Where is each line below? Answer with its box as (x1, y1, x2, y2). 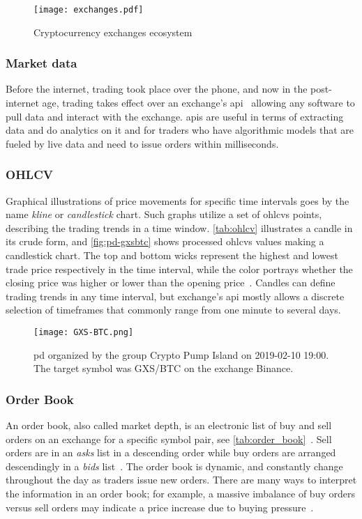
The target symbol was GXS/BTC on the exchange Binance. (33, 361, 294, 375)
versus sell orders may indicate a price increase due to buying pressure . (6, 499, 314, 514)
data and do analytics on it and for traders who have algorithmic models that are (6, 123, 354, 137)
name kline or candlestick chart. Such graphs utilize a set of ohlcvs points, (6, 207, 322, 222)
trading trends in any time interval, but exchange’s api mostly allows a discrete (6, 288, 345, 303)
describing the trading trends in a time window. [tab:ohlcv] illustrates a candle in (6, 220, 353, 235)
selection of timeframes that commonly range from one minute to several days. (6, 302, 341, 317)
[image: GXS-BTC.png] (33, 327, 134, 337)
